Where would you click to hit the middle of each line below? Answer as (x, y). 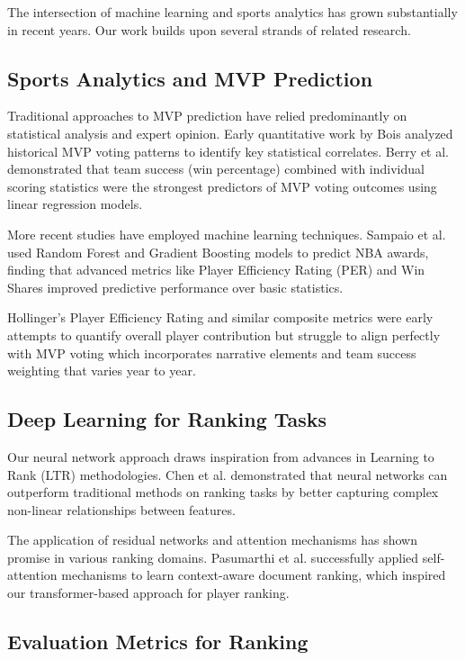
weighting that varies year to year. (102, 371)
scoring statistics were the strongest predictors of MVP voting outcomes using (222, 186)
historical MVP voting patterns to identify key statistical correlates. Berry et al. (228, 151)
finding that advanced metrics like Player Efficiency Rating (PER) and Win (216, 270)
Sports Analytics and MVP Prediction (190, 78)
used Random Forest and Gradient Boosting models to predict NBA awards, (218, 252)
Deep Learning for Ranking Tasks (167, 419)
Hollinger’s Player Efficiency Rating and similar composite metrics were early (220, 317)
